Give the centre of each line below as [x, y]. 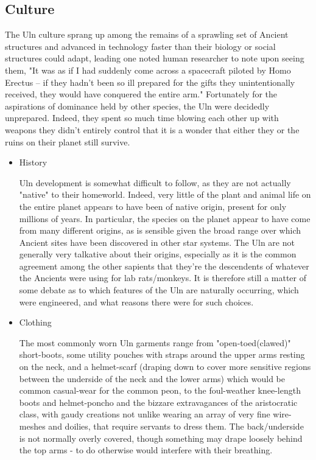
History [33, 162]
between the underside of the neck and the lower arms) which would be [152, 378]
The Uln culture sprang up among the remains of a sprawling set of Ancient [147, 34]
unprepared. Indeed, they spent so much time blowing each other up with [142, 118]
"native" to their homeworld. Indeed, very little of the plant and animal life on [165, 194]
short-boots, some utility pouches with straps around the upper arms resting [162, 354]
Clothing [35, 322]
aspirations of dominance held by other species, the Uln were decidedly [137, 106]
